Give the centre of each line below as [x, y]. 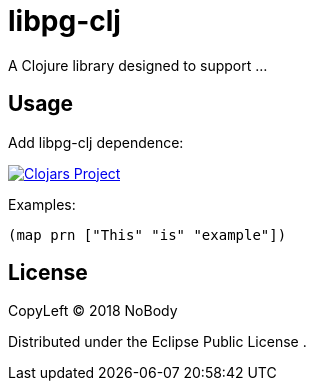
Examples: [42, 204]
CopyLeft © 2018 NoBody [93, 311]
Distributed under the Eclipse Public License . [157, 342]
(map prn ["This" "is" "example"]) [147, 234]
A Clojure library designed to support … [138, 65]
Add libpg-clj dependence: [96, 142]
